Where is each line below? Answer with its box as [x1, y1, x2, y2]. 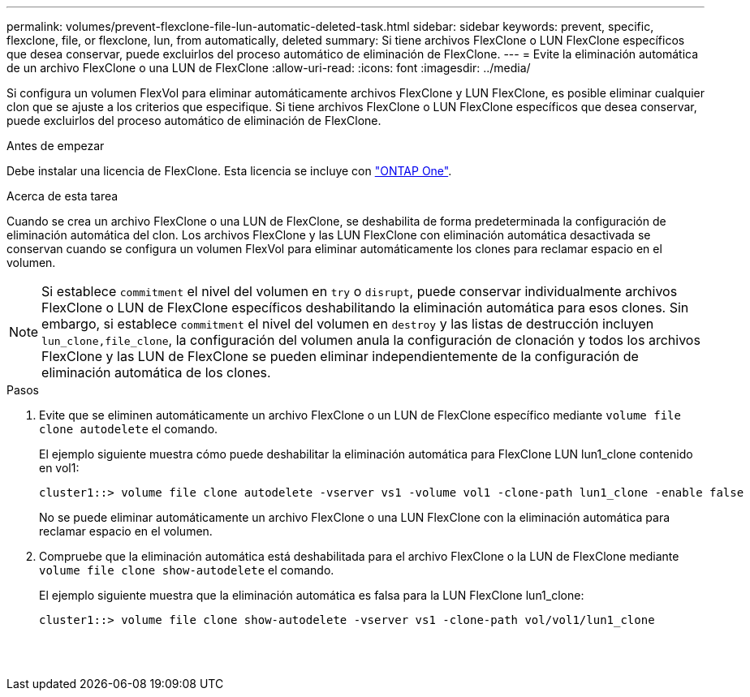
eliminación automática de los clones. [41, 364, 271, 381]
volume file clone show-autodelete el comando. [39, 563, 334, 577]
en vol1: [39, 461, 80, 475]
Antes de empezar [6, 139, 105, 153]
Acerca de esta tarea [6, 189, 119, 203]
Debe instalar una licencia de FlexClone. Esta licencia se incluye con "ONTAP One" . [6, 164, 452, 178]
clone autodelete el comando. [39, 422, 218, 436]
